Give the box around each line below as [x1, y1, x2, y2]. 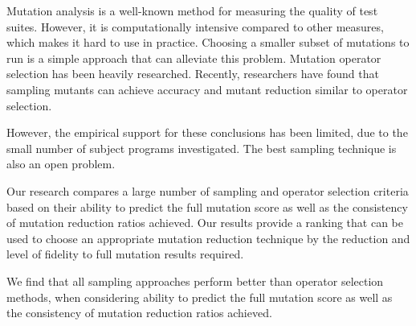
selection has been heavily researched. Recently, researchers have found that [6, 65, 379, 82]
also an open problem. [6, 155, 116, 172]
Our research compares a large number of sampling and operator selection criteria [6, 182, 409, 199]
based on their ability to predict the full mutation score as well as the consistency [6, 198, 408, 215]
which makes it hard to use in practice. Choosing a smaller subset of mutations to [6, 34, 410, 51]
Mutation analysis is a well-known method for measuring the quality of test [6, 2, 378, 19]
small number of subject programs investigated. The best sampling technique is [6, 139, 397, 156]
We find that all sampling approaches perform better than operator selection [6, 272, 384, 289]
